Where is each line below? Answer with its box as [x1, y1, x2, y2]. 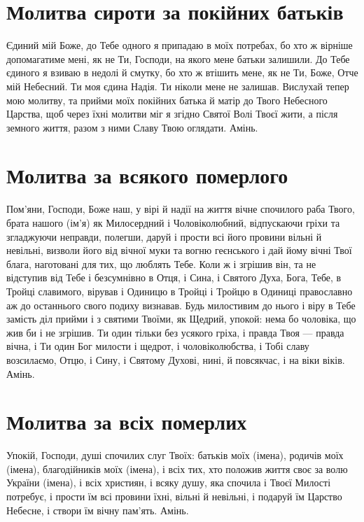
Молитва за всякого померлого [6, 161, 288, 190]
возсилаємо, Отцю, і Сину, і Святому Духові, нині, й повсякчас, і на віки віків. [6, 352, 345, 367]
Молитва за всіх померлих [6, 407, 247, 436]
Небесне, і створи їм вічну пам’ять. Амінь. [6, 502, 189, 517]
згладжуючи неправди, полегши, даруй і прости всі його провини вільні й [6, 229, 322, 244]
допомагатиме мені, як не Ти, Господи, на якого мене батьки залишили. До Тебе [6, 51, 350, 66]
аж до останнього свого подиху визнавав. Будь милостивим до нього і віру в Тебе [6, 297, 356, 312]
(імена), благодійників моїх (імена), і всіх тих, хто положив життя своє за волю [6, 461, 348, 476]
